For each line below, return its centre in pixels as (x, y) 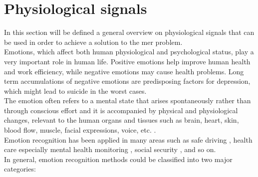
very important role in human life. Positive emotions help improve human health (127, 61)
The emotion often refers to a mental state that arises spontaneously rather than (128, 100)
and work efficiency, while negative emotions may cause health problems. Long (124, 71)
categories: (20, 169)
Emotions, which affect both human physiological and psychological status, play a (129, 52)
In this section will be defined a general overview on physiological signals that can (129, 32)
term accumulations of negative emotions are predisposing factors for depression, (127, 81)
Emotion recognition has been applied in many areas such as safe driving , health (128, 139)
